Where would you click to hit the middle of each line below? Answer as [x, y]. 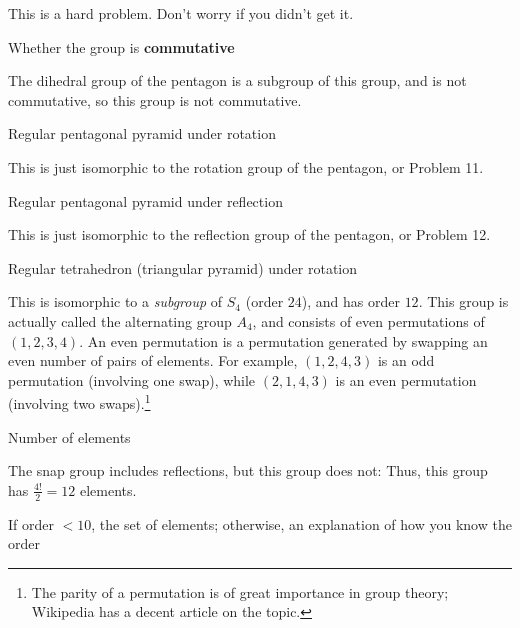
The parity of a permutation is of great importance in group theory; [240, 591]
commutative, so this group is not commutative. [155, 99]
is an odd [406, 360]
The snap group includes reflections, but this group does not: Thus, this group [248, 470]
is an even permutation [406, 379]
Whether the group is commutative [121, 46]
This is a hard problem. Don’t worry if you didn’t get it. [181, 13]
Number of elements [69, 436]
